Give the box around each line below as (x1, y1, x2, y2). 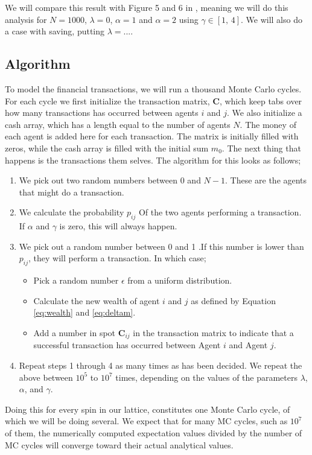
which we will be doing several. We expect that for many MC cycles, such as (5, 415, 288, 427)
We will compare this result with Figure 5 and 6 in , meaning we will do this (5, 1, 288, 13)
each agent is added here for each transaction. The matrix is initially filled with (5, 130, 299, 142)
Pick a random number (33, 274, 119, 287)
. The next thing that (221, 141, 301, 154)
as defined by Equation (191, 294, 276, 307)
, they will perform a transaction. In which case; (28, 252, 206, 264)
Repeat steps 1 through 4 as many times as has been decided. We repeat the (19, 358, 302, 371)
